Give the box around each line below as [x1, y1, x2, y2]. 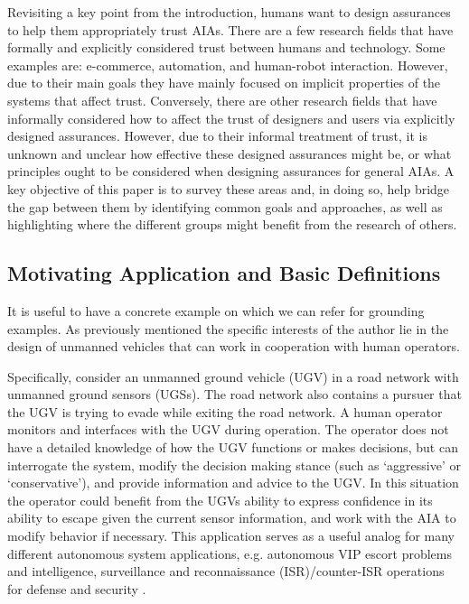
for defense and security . [7, 579, 146, 598]
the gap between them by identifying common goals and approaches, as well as [7, 197, 443, 216]
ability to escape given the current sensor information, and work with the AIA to [7, 508, 456, 527]
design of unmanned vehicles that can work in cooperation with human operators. [7, 337, 460, 356]
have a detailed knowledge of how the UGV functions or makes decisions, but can [7, 438, 458, 457]
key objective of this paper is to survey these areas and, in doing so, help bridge [7, 179, 450, 198]
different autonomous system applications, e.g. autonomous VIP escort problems [7, 544, 452, 562]
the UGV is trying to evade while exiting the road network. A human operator [7, 402, 443, 421]
